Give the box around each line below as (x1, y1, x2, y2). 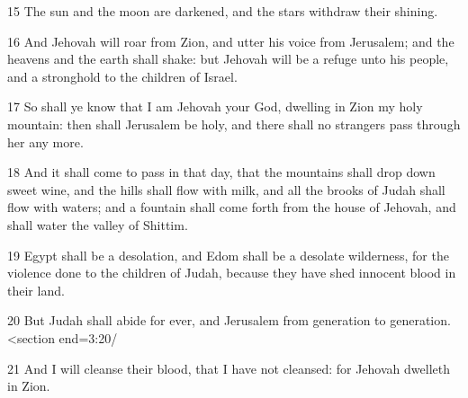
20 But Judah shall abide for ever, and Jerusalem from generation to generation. (7, 311, 451, 330)
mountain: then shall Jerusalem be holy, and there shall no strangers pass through (7, 114, 461, 133)
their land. (7, 280, 65, 299)
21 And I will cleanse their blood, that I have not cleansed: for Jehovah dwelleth (7, 358, 450, 377)
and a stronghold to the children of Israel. (7, 66, 238, 85)
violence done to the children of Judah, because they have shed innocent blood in (7, 263, 456, 282)
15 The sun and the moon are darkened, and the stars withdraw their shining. (7, 2, 438, 20)
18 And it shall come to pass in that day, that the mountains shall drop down (7, 163, 436, 181)
